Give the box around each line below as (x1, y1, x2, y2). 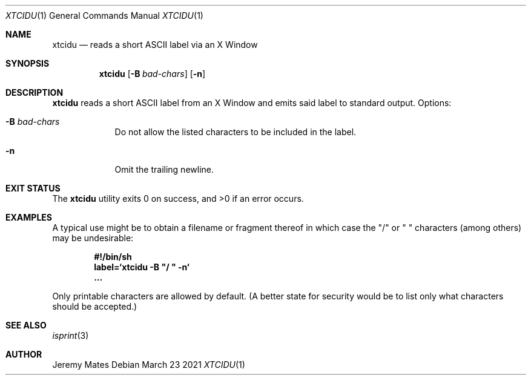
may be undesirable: (52, 233, 134, 243)
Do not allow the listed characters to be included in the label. (114, 127, 357, 137)
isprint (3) (52, 330, 89, 341)
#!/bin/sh (94, 252, 132, 262)
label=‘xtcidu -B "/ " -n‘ (94, 262, 190, 272)
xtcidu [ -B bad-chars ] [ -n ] (99, 68, 206, 79)
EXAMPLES (5, 212, 52, 222)
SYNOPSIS (5, 58, 50, 68)
